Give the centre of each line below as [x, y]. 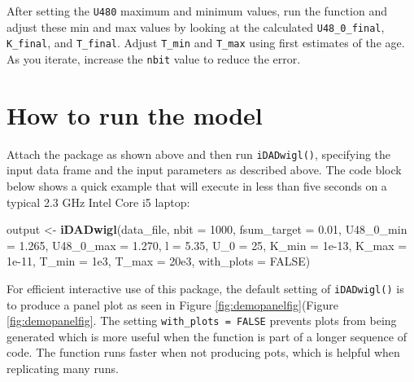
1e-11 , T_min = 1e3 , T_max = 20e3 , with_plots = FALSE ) [159, 261]
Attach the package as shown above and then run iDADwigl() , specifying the [199, 154]
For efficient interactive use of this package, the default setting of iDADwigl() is [205, 288]
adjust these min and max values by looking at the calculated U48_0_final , [196, 26]
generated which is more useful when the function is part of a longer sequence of [207, 336]
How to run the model [135, 114]
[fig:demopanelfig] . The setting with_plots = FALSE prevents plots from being [202, 321]
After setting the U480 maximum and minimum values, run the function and [197, 11]
